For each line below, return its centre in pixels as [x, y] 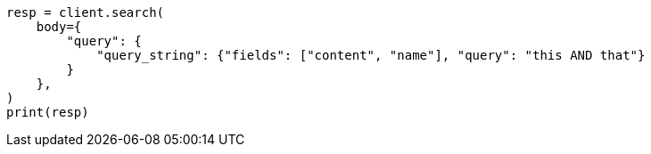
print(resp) [48, 112]
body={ [59, 27]
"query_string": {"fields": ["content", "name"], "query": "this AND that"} [371, 55]
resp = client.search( [86, 12]
